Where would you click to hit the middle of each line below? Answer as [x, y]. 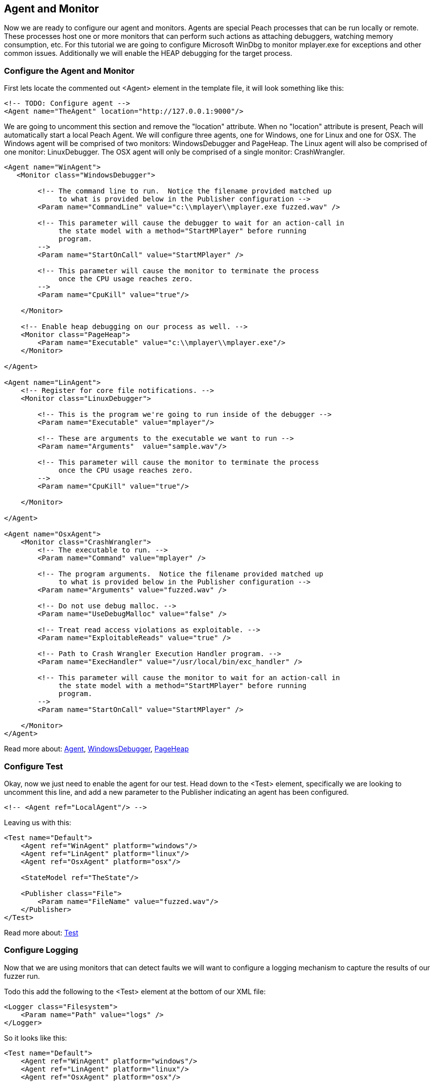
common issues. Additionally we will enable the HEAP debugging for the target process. [148, 53]
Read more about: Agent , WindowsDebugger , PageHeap [96, 749]
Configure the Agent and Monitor [69, 71]
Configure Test [34, 766]
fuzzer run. [22, 976]
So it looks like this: [36, 1038]
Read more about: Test [41, 932]
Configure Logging [41, 950]
